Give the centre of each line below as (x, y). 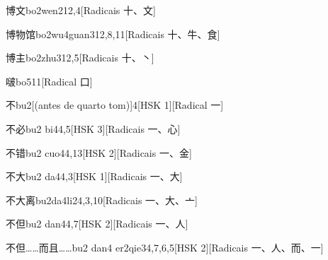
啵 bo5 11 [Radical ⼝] (49, 81)
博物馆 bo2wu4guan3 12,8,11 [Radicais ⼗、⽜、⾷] (113, 34)
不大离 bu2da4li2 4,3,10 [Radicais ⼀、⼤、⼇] (102, 200)
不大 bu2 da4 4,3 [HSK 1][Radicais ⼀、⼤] (94, 176)
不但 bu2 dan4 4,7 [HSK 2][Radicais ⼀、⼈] (97, 224)
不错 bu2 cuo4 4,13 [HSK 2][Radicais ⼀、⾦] (99, 152)
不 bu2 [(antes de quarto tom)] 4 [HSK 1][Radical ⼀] (115, 105)
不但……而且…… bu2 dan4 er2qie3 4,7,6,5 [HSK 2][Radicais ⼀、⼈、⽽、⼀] (165, 247)
